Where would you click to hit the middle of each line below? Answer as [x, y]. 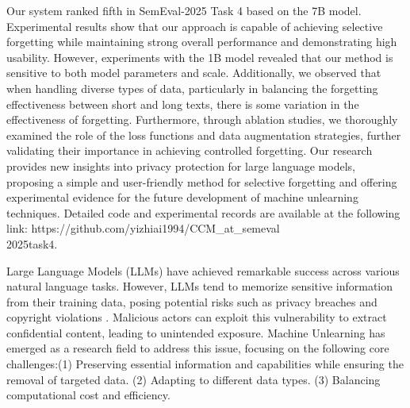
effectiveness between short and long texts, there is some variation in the [183, 104]
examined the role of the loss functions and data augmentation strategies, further [204, 135]
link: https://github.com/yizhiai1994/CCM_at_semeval [143, 228]
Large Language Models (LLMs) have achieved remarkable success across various [203, 270]
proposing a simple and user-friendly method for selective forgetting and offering [202, 181]
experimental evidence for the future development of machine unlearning [182, 197]
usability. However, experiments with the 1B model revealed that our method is [200, 57]
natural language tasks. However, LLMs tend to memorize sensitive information [200, 286]
